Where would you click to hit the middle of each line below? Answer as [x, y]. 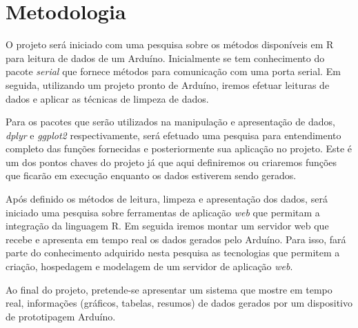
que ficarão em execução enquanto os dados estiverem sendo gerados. [151, 175]
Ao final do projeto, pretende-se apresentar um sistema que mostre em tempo [169, 289]
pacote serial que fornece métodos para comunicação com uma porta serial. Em [173, 71]
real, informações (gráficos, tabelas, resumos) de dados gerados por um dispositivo [179, 303]
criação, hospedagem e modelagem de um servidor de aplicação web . [149, 266]
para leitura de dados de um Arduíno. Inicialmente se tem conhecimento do [165, 58]
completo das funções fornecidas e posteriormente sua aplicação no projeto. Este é [179, 148]
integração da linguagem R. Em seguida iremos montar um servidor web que [167, 226]
